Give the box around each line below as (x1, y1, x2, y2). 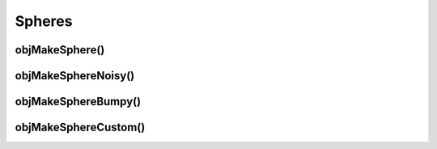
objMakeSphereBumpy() (15, 95, 142, 109)
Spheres (15, 12, 73, 30)
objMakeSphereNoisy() (15, 69, 135, 83)
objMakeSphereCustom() (15, 121, 146, 134)
